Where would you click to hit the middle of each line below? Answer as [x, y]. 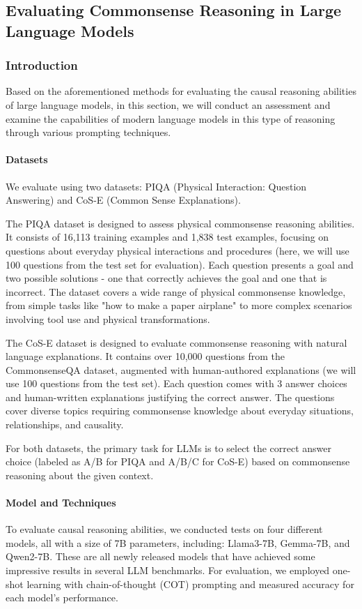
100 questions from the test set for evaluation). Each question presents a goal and [180, 264]
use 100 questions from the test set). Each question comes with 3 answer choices [176, 383]
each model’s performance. [62, 597]
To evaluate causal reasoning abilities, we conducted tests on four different [164, 529]
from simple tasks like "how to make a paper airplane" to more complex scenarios [179, 305]
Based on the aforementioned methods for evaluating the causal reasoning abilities [181, 91]
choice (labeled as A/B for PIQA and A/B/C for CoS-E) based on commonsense [178, 461]
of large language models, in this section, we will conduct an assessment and [168, 104]
